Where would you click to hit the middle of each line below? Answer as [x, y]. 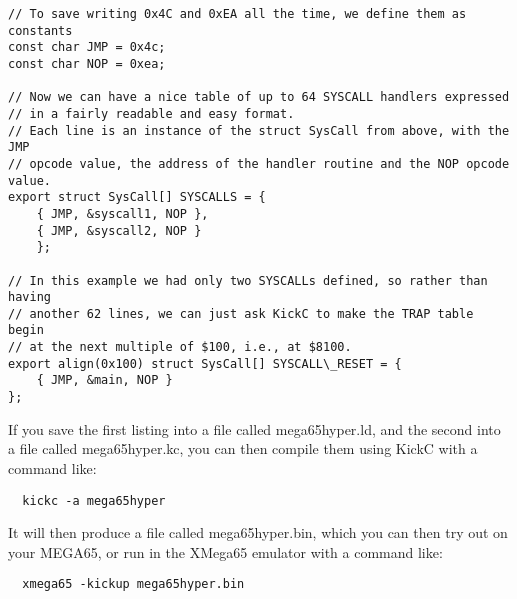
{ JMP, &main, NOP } [104, 380]
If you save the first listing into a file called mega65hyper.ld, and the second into [254, 428]
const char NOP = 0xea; [87, 63]
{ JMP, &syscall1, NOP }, [122, 213]
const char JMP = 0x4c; [87, 47]
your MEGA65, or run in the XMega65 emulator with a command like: [225, 551]
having [29, 297]
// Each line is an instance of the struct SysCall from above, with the [259, 130]
